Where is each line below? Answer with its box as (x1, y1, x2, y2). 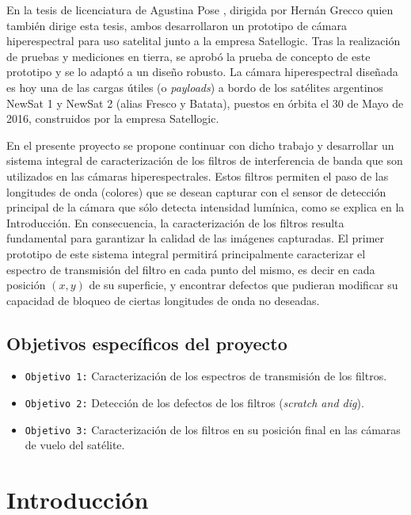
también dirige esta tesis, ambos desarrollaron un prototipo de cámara (6, 17, 347, 33)
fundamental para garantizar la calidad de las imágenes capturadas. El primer (6, 230, 385, 246)
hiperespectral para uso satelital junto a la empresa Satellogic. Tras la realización (6, 32, 401, 49)
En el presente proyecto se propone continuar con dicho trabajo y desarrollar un (6, 136, 394, 153)
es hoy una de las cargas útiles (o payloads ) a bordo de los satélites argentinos (6, 78, 383, 95)
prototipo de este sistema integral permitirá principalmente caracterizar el (6, 245, 366, 261)
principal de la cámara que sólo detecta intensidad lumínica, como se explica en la (6, 199, 405, 216)
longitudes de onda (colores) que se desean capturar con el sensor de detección (6, 183, 386, 200)
